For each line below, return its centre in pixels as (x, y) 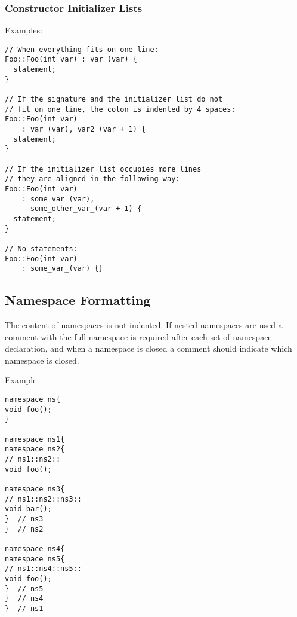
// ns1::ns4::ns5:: (43, 569)
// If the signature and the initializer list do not (114, 100)
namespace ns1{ (35, 439)
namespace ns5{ (35, 559)
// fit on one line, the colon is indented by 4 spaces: (120, 109)
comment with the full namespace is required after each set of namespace (138, 336)
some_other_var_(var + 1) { (86, 209)
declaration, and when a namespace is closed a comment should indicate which (148, 348)
